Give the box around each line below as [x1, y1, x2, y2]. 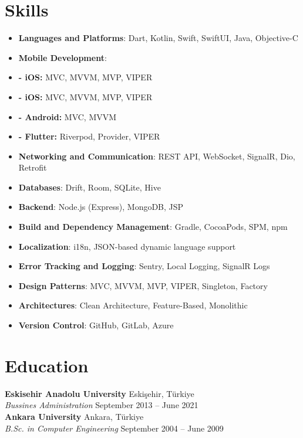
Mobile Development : [18, 51, 107, 63]
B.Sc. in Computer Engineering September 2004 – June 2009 [5, 422, 224, 434]
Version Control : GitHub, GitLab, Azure [18, 319, 174, 331]
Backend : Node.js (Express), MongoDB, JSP [18, 201, 184, 213]
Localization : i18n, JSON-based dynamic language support [18, 240, 236, 252]
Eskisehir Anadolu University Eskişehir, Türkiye [5, 387, 194, 399]
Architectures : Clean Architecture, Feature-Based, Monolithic [18, 299, 248, 311]
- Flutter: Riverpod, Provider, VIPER [18, 130, 160, 142]
